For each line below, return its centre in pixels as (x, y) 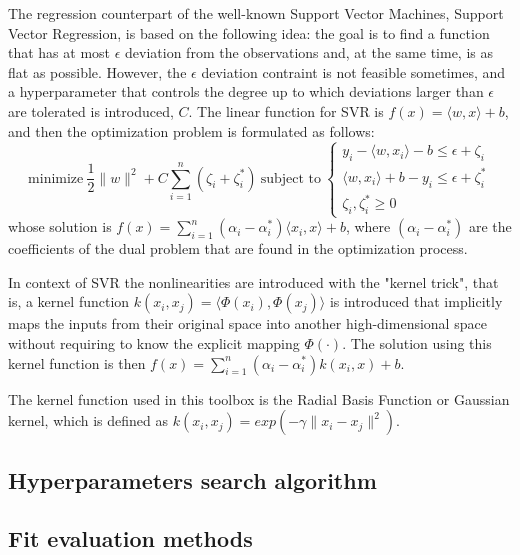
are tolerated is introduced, (91, 110)
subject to (291, 178)
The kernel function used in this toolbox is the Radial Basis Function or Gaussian (259, 398)
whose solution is (60, 226)
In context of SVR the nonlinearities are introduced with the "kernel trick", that (253, 281)
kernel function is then (77, 362)
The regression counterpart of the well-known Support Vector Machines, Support (256, 13)
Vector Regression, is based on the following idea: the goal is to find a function (249, 32)
